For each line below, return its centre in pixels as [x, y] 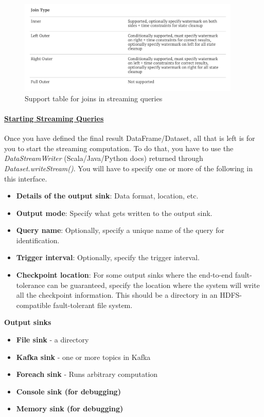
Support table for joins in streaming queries [94, 98]
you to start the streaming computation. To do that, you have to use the [119, 148]
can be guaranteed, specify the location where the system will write [153, 285]
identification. [38, 240]
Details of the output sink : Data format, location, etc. [107, 196]
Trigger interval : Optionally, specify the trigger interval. [108, 257]
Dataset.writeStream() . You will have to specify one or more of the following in [128, 168]
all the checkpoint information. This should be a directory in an [117, 295]
